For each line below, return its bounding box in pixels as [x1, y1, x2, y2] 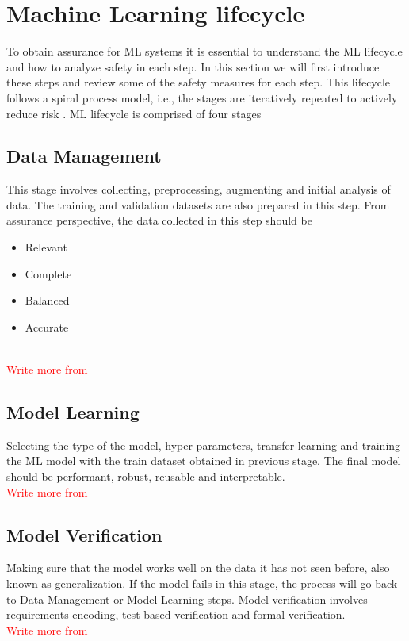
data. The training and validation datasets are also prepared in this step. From [6, 196, 390, 213]
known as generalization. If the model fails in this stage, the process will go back [6, 575, 398, 592]
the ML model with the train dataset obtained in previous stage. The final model [6, 452, 401, 469]
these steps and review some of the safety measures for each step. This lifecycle [6, 74, 391, 90]
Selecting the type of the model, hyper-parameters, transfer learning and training [6, 436, 401, 453]
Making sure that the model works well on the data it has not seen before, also [6, 559, 390, 576]
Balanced [25, 292, 70, 309]
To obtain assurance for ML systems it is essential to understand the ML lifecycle [6, 43, 403, 59]
